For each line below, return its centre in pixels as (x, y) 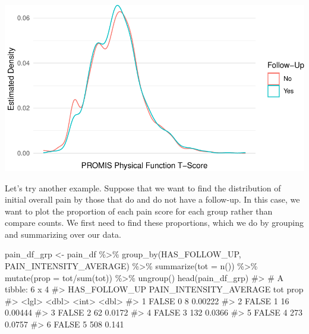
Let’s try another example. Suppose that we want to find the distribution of (143, 188)
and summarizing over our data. (63, 234)
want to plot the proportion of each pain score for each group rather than (139, 211)
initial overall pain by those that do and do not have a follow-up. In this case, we (152, 199)
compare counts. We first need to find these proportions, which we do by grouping (154, 223)
